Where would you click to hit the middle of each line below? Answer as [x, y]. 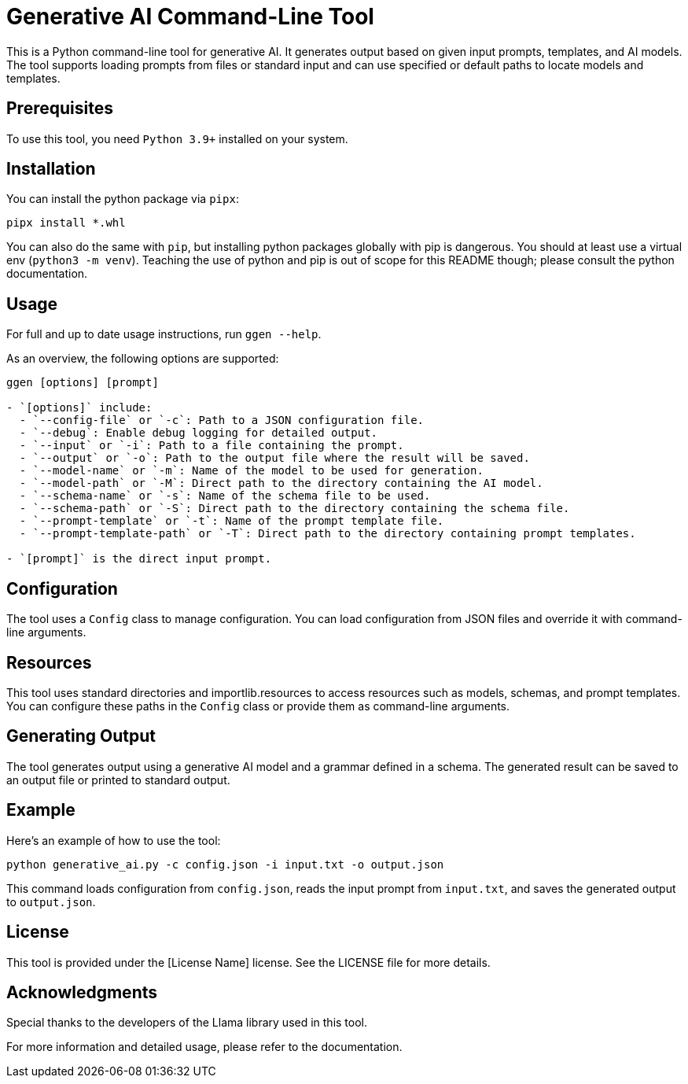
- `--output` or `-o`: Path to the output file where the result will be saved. [274, 458]
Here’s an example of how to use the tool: [114, 840]
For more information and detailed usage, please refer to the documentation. [204, 1047]
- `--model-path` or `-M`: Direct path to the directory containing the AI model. [281, 483]
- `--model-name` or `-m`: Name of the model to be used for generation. [251, 471]
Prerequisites [60, 109]
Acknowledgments [82, 992]
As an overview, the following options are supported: [143, 359]
